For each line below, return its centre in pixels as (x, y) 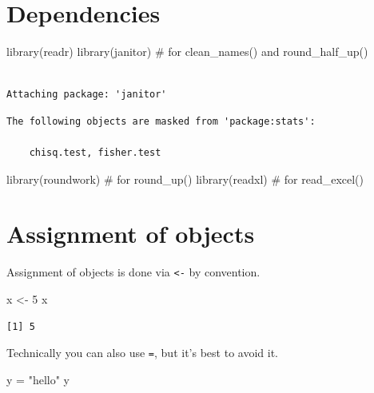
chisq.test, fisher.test (95, 153)
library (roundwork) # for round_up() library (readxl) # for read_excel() (185, 179)
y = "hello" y (38, 379)
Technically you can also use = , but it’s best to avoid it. (142, 353)
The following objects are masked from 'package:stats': (161, 121)
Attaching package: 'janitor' (87, 95)
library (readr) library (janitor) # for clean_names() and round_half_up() (187, 52)
